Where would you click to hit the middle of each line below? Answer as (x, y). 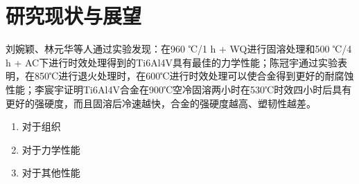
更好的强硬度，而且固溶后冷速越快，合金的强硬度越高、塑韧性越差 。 (161, 103)
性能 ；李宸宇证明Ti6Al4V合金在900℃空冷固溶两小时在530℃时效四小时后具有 (179, 89)
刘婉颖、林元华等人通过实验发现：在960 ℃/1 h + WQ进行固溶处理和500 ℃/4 (179, 49)
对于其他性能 (51, 173)
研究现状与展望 (74, 16)
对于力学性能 (51, 149)
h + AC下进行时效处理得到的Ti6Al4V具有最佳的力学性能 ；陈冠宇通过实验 (172, 62)
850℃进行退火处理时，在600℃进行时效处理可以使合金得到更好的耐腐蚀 (194, 76)
